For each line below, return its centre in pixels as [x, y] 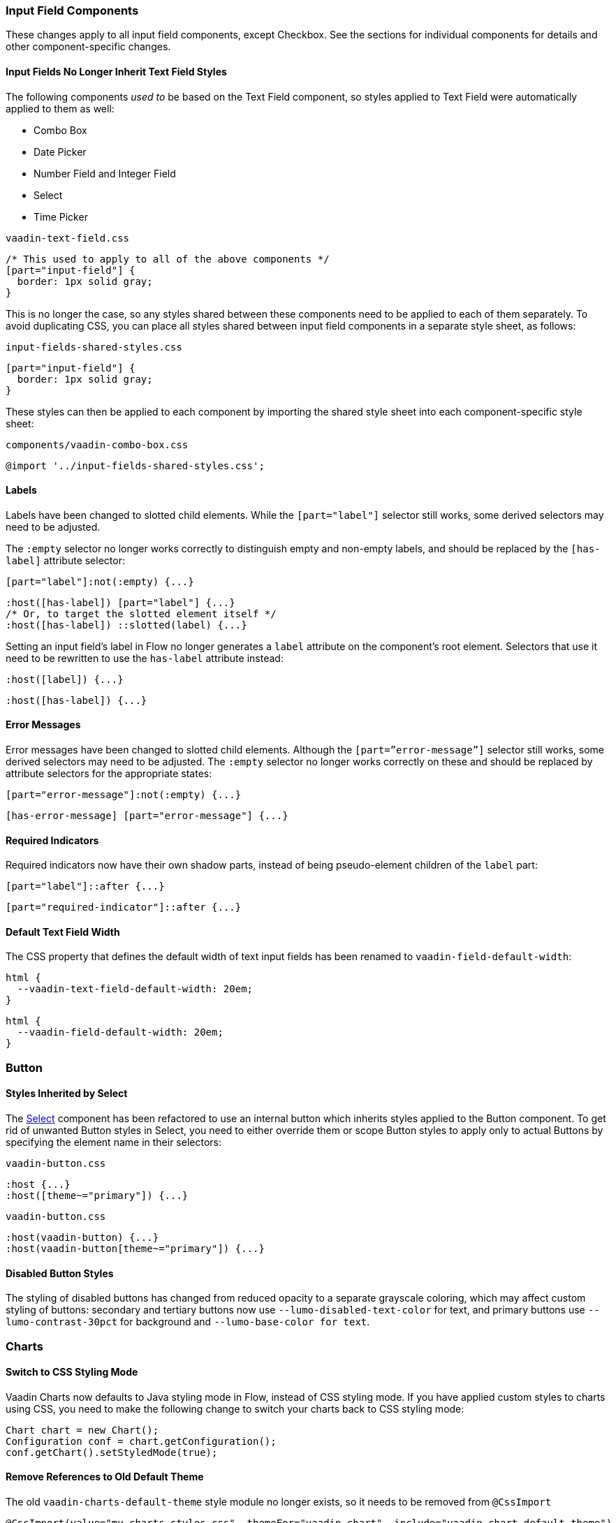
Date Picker [60, 152]
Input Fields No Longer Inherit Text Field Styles [116, 71]
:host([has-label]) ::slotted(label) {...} [126, 625]
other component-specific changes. [88, 47]
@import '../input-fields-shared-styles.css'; [135, 465]
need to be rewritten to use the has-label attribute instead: [145, 658]
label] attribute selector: [65, 560]
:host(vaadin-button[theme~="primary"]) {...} [135, 1249]
